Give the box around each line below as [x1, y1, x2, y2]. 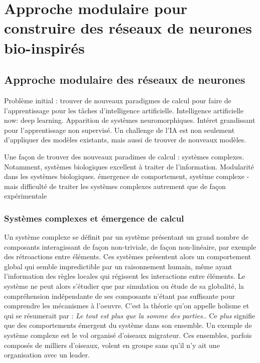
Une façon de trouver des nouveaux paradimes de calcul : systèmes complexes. [4, 151, 244, 161]
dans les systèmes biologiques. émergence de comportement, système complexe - [4, 171, 249, 181]
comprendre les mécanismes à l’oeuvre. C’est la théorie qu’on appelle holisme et [4, 300, 249, 311]
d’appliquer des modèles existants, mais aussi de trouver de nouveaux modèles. [4, 134, 246, 145]
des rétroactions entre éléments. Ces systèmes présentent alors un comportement [4, 251, 251, 262]
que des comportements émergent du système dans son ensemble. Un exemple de [4, 320, 252, 330]
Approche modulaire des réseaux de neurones [4, 72, 245, 87]
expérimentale [4, 191, 47, 201]
